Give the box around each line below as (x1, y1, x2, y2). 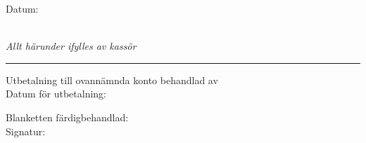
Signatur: (6, 123, 46, 138)
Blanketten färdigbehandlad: (6, 109, 129, 124)
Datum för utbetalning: (6, 86, 106, 101)
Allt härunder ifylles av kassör (6, 39, 137, 53)
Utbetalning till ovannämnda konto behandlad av (6, 72, 218, 87)
